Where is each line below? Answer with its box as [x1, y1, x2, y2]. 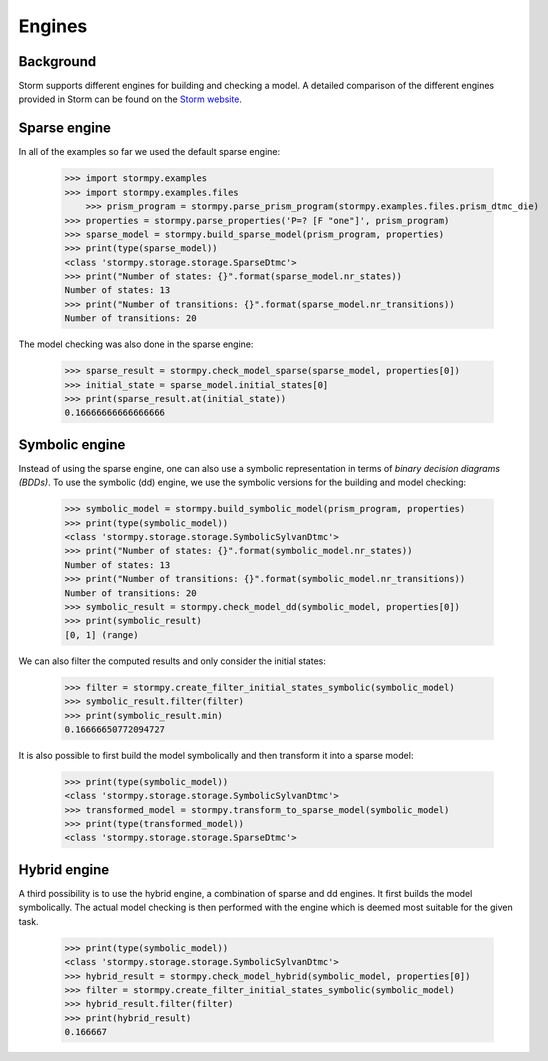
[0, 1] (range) [64, 629, 139, 640]
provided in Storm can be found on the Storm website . [18, 93, 242, 105]
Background [18, 53, 97, 70]
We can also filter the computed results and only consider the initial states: [18, 655, 327, 667]
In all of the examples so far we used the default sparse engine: [18, 146, 280, 158]
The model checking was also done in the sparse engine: [18, 338, 254, 350]
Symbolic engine [18, 436, 126, 453]
